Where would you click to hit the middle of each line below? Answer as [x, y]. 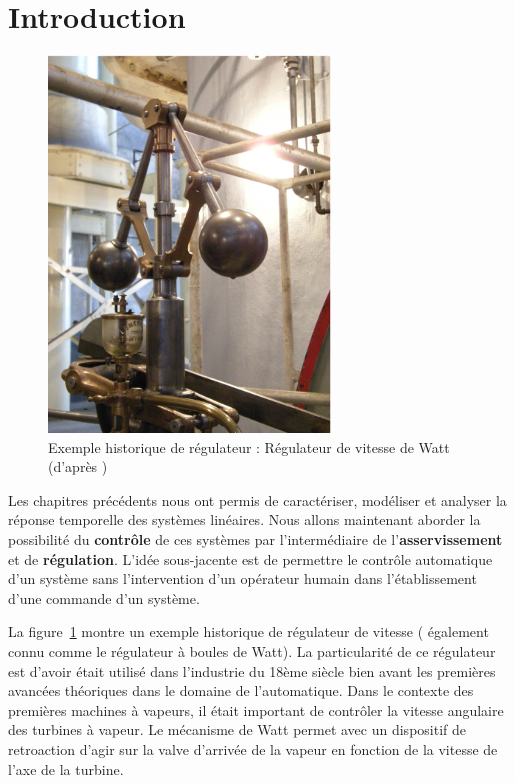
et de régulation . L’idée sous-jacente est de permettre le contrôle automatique [250, 558]
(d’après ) [78, 466]
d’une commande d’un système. [104, 597]
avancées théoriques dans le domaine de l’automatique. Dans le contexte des [241, 690]
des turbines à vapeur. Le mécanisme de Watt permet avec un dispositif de [237, 729]
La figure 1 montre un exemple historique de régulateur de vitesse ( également [248, 631]
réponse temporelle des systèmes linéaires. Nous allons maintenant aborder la [244, 519]
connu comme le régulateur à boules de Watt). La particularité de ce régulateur [252, 651]
